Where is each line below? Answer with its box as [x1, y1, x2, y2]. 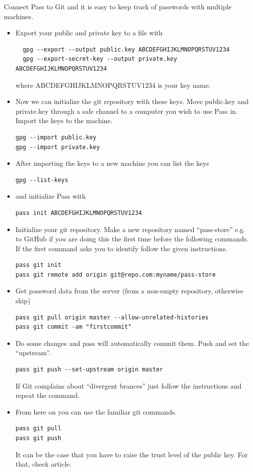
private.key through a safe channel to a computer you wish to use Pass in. [15, 105, 238, 116]
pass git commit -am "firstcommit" [15, 323, 132, 331]
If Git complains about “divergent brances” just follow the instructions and [15, 380, 242, 391]
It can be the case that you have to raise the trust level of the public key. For [15, 449, 248, 459]
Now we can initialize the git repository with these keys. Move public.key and [15, 96, 249, 106]
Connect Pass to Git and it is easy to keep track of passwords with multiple [4, 1, 232, 11]
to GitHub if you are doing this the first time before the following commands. [15, 234, 249, 244]
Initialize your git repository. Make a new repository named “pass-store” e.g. [15, 224, 246, 234]
